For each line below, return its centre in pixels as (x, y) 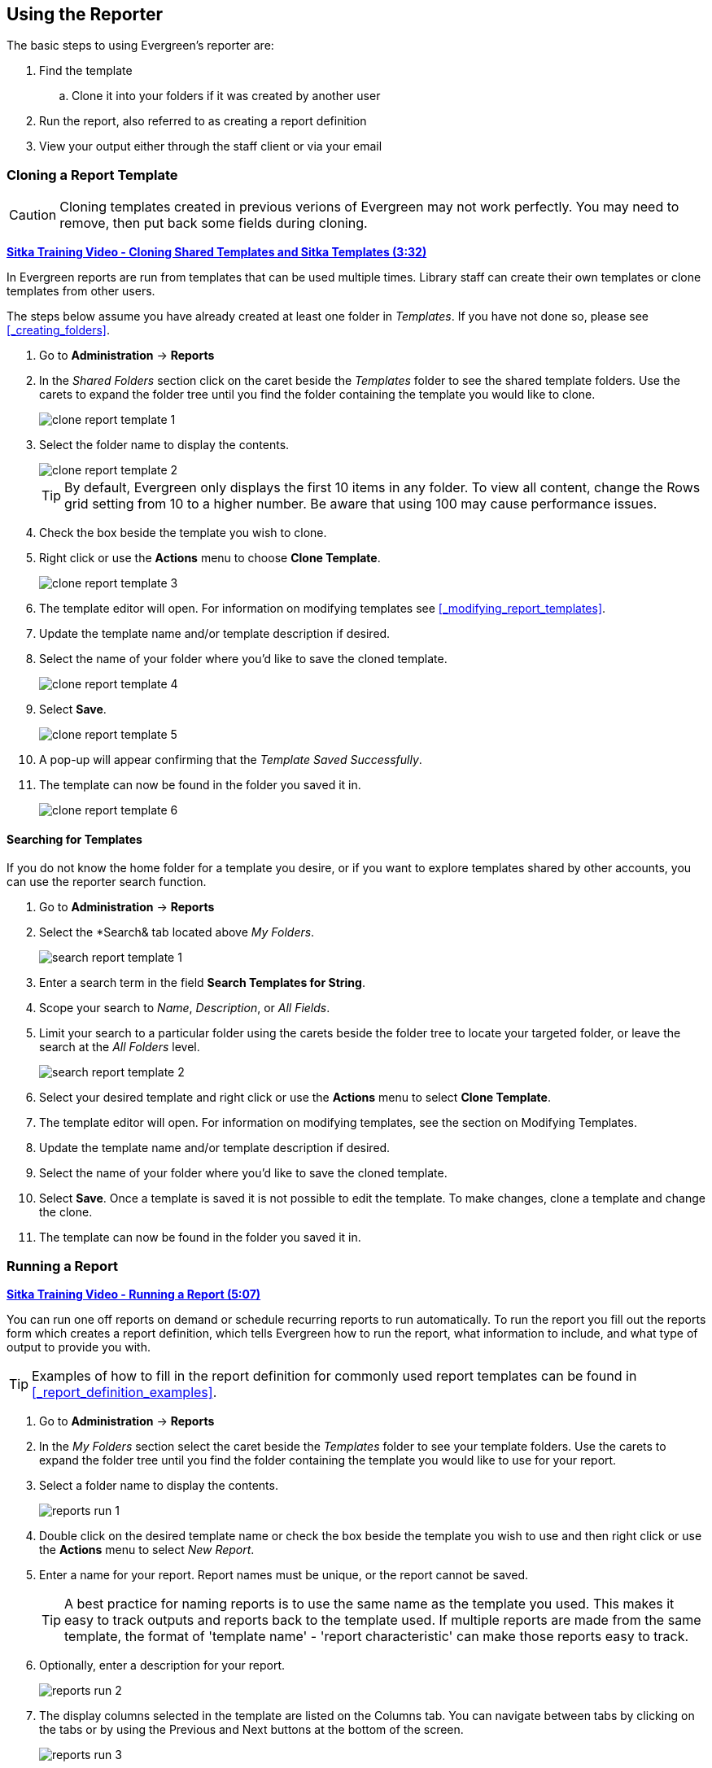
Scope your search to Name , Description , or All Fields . (185, 1008)
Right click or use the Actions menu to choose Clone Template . (210, 558)
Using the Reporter (85, 14)
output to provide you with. (79, 1347)
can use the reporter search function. (107, 882)
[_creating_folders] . (59, 330)
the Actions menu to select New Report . (147, 1550)
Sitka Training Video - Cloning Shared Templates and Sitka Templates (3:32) (217, 252)
